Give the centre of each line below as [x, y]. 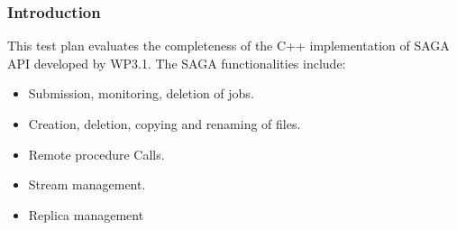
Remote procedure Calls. [96, 154]
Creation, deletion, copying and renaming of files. [165, 124]
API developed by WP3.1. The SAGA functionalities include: [177, 63]
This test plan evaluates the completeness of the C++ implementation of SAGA [228, 46]
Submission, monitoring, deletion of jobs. [141, 93]
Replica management [86, 214]
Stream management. [87, 184]
